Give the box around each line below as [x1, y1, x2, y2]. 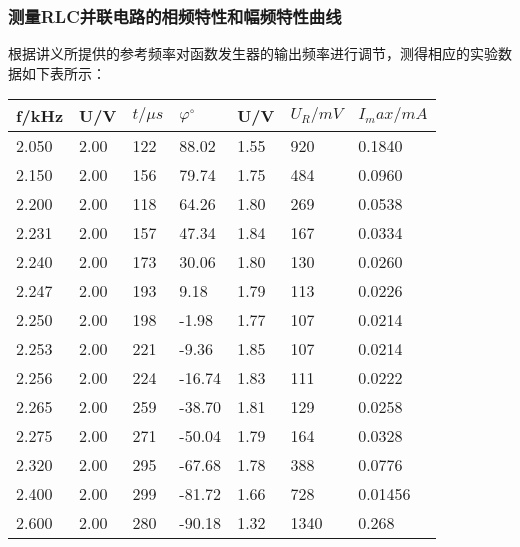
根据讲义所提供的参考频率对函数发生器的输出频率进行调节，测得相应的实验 [8, 43, 498, 64]
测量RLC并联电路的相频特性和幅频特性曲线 [8, 3, 342, 28]
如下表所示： [21, 62, 106, 83]
